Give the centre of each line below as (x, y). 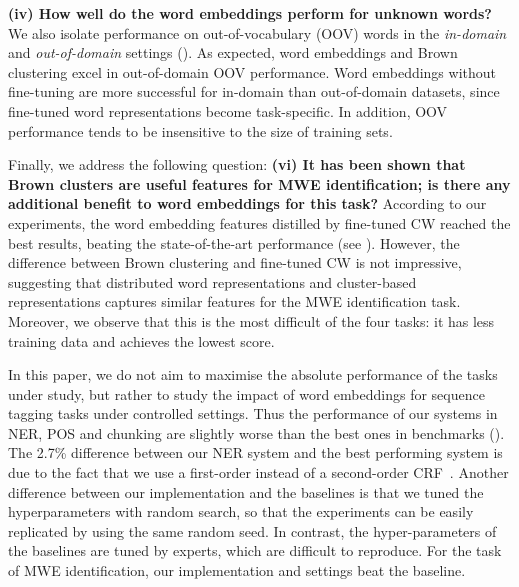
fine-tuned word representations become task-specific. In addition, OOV (228, 110)
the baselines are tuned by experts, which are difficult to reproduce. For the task (255, 550)
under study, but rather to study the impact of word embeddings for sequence (246, 393)
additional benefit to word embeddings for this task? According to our (247, 203)
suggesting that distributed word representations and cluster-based (212, 281)
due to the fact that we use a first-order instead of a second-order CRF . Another (258, 472)
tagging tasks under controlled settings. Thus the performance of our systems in (253, 413)
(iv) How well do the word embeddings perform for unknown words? (250, 13)
